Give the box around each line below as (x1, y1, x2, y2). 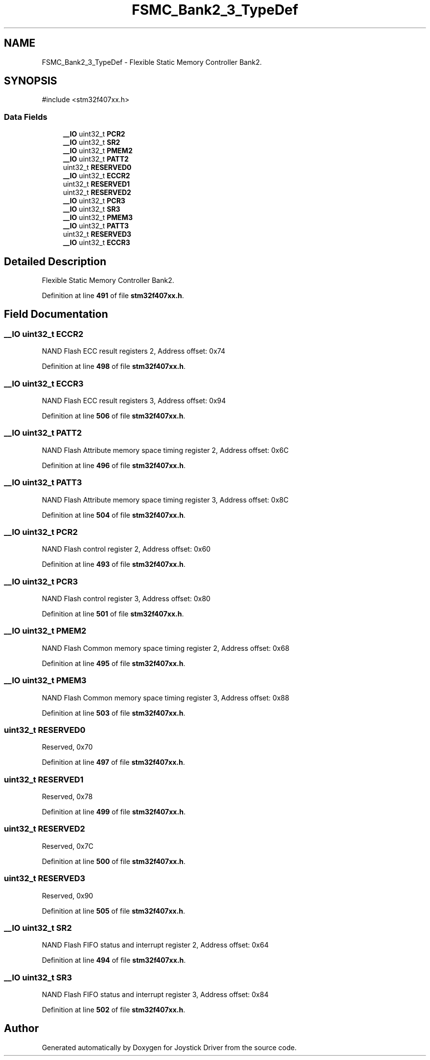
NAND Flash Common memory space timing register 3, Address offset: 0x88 (42, 693, 290, 702)
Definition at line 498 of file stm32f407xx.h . (42, 362, 186, 371)
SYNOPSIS (4, 75, 57, 87)
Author (4, 1022, 39, 1035)
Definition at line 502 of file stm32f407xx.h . (42, 1005, 186, 1014)
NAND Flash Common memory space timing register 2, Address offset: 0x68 (42, 643, 290, 652)
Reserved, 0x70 (42, 743, 93, 752)
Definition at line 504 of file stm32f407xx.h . (42, 510, 186, 519)
